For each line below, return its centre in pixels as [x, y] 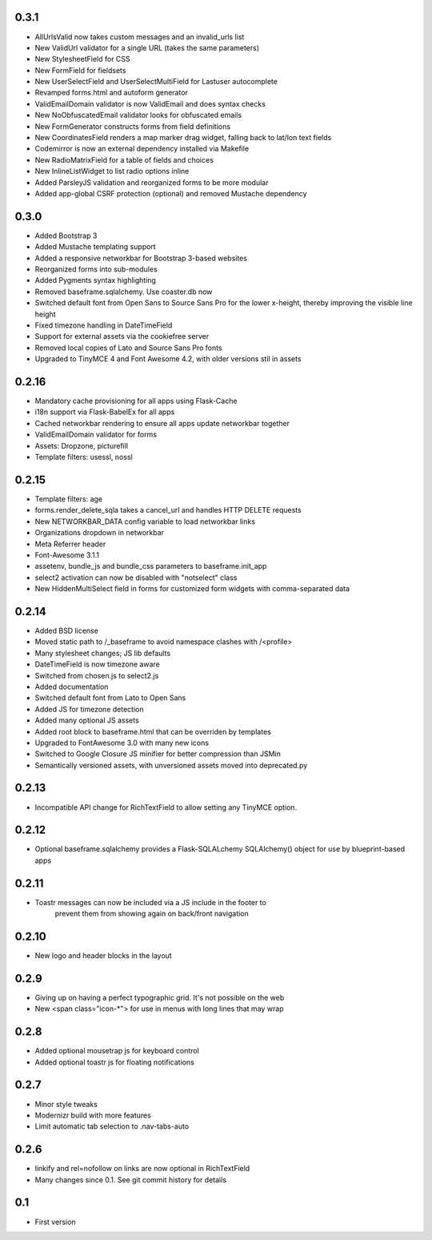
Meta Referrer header [70, 544]
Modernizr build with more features [93, 1115]
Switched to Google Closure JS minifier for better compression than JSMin [158, 754]
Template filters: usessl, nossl [84, 457]
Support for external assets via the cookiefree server [122, 336]
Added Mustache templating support [95, 247]
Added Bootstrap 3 [66, 236]
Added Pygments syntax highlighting [95, 280]
